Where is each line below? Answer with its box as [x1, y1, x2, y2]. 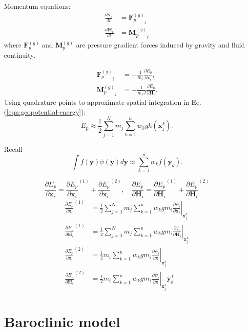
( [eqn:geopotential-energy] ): [4, 106, 86, 117]
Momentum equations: [4, 1, 71, 11]
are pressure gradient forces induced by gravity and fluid [76, 40, 245, 50]
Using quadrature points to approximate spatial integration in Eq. [4, 97, 202, 107]
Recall [4, 143, 22, 154]
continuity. [4, 50, 36, 60]
